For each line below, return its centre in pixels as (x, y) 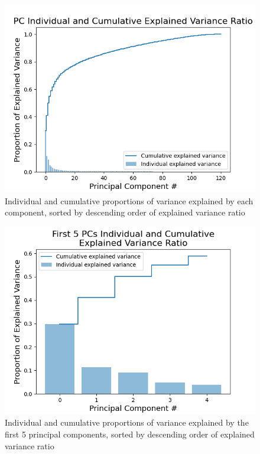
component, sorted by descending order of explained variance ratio (125, 212)
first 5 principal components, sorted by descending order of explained (130, 434)
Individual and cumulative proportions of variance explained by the (127, 422)
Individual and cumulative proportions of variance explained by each (129, 200)
